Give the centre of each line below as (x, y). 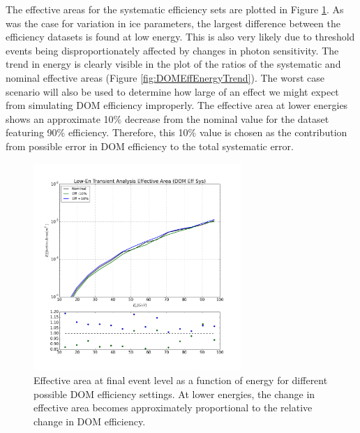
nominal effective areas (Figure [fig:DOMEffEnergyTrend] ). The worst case (165, 77)
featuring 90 (31, 132)
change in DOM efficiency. (90, 421)
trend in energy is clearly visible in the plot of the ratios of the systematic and (173, 64)
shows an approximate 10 (60, 118)
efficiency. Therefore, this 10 (128, 132)
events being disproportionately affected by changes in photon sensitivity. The (172, 50)
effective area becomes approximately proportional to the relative (173, 408)
